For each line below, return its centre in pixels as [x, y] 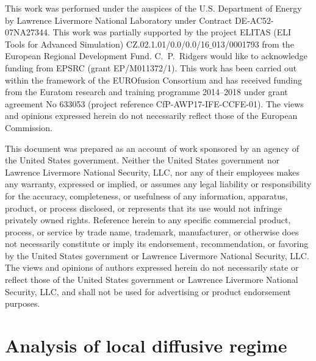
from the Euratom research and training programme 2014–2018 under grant [146, 92]
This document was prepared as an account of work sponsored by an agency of [152, 148]
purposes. [23, 303]
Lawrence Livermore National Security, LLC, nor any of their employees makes [152, 172]
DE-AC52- [254, 20]
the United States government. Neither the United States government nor [142, 160]
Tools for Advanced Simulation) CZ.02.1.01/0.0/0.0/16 [107, 44]
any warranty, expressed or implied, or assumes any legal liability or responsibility [158, 184]
